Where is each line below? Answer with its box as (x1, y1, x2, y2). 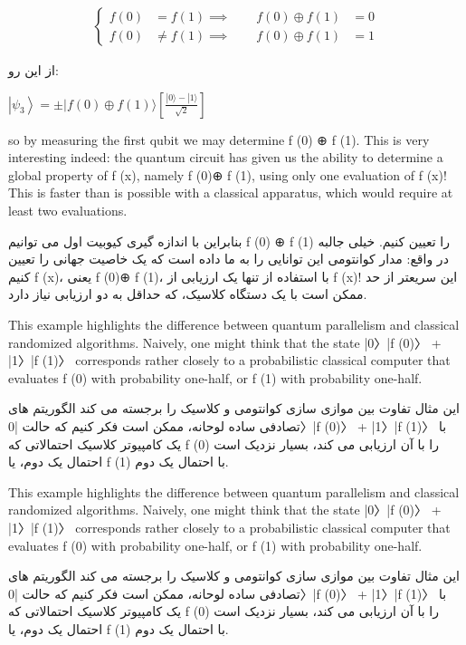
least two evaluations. (8, 201, 128, 219)
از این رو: (8, 61, 59, 80)
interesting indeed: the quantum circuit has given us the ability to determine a (8, 148, 443, 167)
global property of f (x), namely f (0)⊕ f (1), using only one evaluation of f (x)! (8, 165, 447, 184)
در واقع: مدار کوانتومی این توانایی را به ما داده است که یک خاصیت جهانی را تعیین (8, 249, 449, 268)
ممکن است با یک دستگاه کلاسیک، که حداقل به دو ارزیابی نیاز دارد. (8, 284, 367, 303)
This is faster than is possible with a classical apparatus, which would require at (8, 183, 453, 202)
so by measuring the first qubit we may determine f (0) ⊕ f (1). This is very (8, 130, 430, 149)
